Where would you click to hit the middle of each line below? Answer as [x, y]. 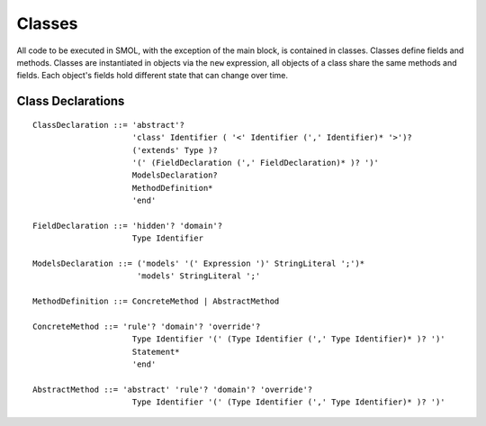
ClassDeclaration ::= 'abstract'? [108, 125]
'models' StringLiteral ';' [198, 276]
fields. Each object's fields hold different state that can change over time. [152, 76]
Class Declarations [71, 101]
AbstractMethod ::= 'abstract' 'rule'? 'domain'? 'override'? [173, 389]
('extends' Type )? [175, 150]
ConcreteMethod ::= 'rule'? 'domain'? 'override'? [147, 326]
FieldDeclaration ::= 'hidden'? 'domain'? [128, 226]
